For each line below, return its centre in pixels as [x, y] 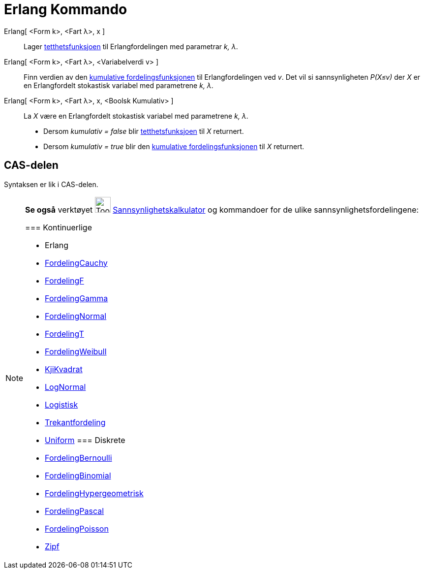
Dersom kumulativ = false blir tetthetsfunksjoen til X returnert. [144, 131]
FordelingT [64, 334]
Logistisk [61, 404]
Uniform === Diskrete [85, 440]
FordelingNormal [76, 316]
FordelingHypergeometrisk [94, 493]
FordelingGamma [76, 298]
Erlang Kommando [66, 9]
